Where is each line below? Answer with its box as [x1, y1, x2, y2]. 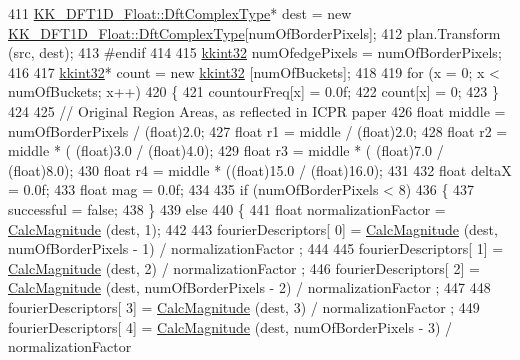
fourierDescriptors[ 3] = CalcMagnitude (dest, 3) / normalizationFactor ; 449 [8, 296, 480, 317]
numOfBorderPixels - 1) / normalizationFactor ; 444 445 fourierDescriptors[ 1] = [8, 238, 504, 259]
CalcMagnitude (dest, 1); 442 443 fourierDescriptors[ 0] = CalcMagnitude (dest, [8, 218, 498, 239]
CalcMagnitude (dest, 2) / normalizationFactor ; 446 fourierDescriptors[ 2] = [8, 257, 480, 278]
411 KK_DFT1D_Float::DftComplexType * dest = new [8, 3, 352, 23]
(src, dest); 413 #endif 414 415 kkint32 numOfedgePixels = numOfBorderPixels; [8, 42, 502, 63]
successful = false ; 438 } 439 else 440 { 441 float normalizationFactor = [8, 198, 446, 219]
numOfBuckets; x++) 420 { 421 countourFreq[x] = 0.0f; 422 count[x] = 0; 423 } [8, 81, 499, 102]
